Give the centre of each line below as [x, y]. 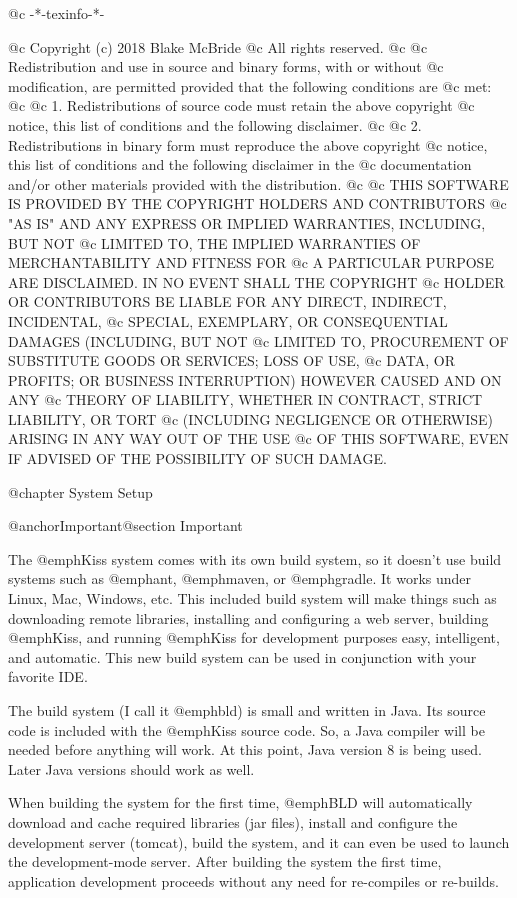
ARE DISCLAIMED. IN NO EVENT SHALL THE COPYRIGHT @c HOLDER [256, 281]
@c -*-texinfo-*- [56, 13]
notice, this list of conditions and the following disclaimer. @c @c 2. [215, 124]
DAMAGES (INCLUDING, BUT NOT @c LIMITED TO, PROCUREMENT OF [258, 340]
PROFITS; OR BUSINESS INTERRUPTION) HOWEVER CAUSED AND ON [255, 379]
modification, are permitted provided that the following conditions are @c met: [250, 85]
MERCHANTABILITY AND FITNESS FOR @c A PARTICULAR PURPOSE [251, 262]
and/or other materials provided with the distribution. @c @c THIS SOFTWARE [258, 183]
